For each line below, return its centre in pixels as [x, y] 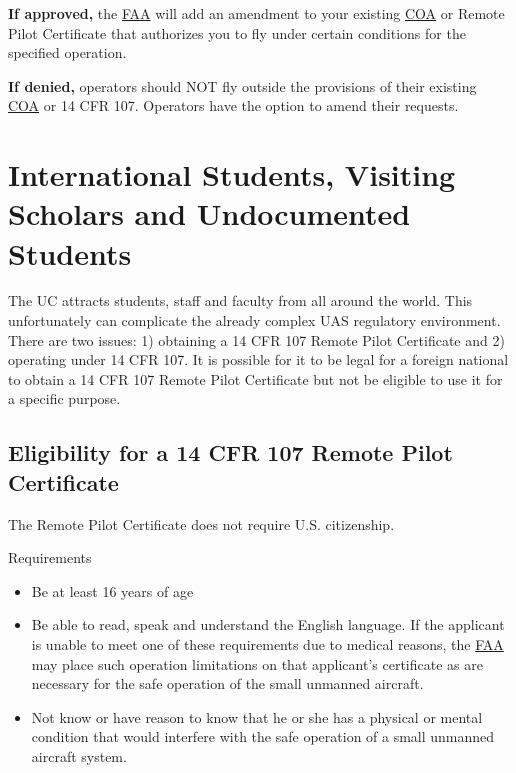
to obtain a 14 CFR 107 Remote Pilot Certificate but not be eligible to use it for [255, 378]
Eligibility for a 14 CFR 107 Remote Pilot [230, 452]
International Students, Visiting [232, 174]
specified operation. [67, 52]
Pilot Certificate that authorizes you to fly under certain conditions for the [237, 32]
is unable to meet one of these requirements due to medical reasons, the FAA [267, 644]
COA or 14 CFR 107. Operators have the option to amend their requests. [233, 105]
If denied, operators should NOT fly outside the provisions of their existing [242, 85]
